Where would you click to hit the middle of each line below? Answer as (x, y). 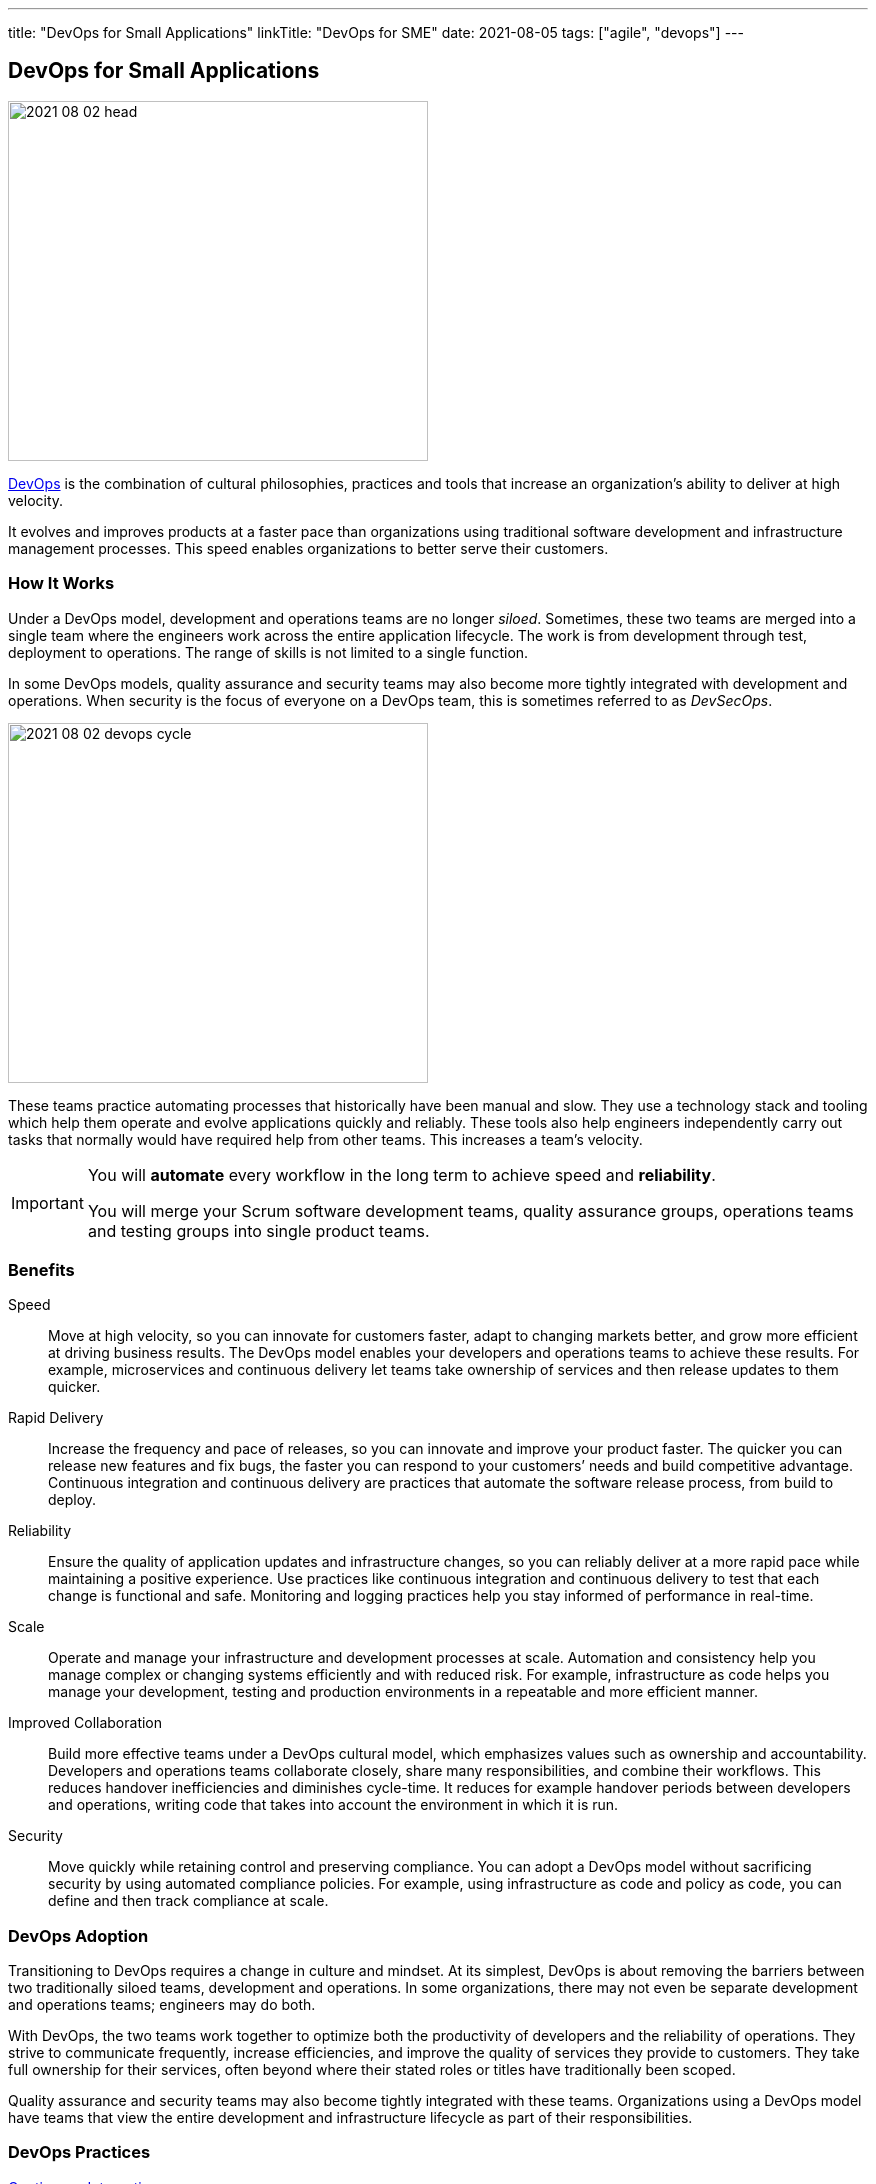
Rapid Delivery (56, 1418)
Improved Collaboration (85, 1723)
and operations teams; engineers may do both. (162, 2005)
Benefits (41, 1269)
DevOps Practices (79, 2152)
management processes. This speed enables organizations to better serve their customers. (308, 548)
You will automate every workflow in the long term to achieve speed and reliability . (401, 1174)
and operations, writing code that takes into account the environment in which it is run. (333, 1805)
